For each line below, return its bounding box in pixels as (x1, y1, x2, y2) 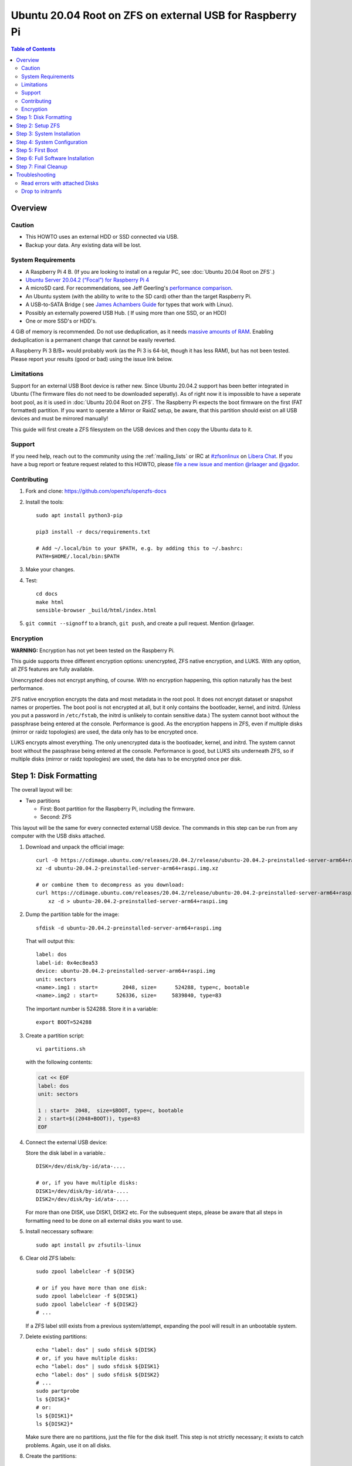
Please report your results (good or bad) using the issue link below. (11, 355, 173, 362)
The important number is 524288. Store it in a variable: (25, 1005, 158, 1012)
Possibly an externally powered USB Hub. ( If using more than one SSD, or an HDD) (25, 309, 227, 316)
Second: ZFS (40, 813, 72, 820)
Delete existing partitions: (25, 1333, 87, 1340)
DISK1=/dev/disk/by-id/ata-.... (36, 1187, 129, 1194)
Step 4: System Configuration (16, 138, 88, 145)
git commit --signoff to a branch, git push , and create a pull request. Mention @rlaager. (25, 620, 255, 627)
